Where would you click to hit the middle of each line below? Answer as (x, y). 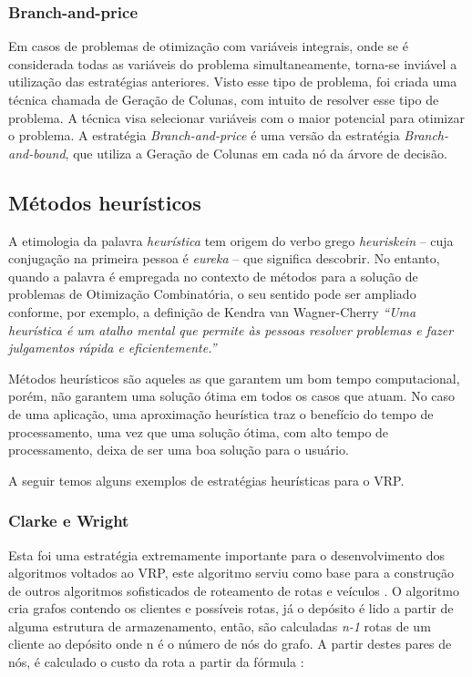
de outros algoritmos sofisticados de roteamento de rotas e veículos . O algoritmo (234, 590)
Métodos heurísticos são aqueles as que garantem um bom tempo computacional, (234, 378)
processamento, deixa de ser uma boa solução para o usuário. (179, 450)
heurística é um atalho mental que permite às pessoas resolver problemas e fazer (231, 329)
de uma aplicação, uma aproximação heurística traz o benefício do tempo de (221, 413)
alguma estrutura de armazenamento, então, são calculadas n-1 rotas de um (220, 626)
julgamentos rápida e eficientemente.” (113, 348)
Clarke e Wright (69, 521)
